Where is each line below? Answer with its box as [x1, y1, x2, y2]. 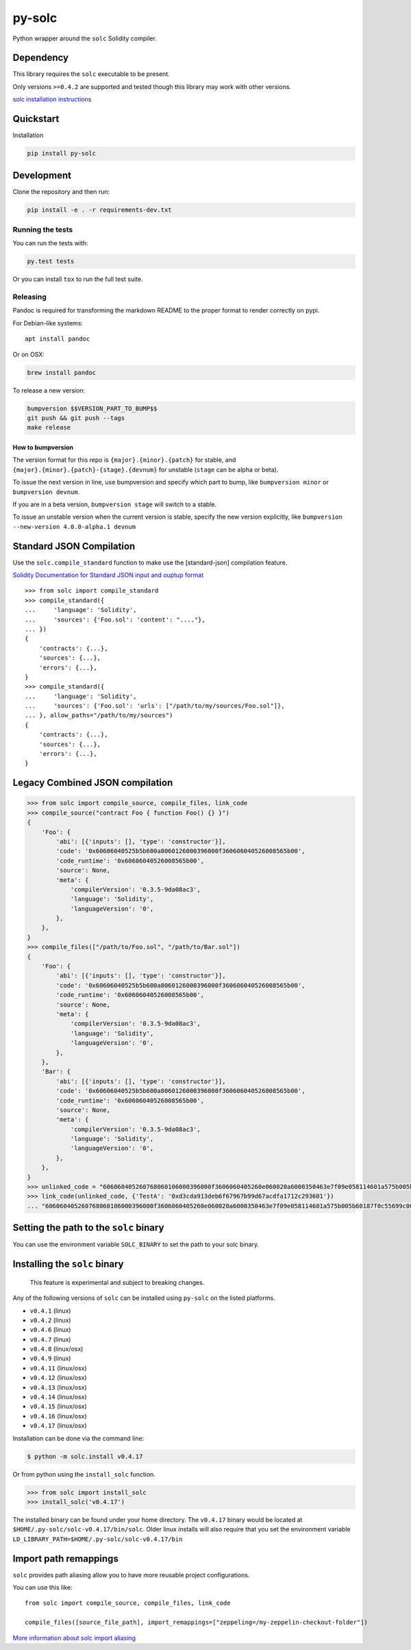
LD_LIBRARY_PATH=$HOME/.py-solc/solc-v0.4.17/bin [12, 1535, 183, 1543]
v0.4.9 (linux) [29, 1354, 71, 1363]
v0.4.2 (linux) [29, 1316, 71, 1324]
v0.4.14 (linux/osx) [29, 1393, 87, 1401]
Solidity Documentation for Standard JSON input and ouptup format [12, 571, 204, 579]
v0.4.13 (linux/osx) [29, 1383, 87, 1391]
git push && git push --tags [27, 414, 125, 421]
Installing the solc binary [12, 1258, 124, 1270]
